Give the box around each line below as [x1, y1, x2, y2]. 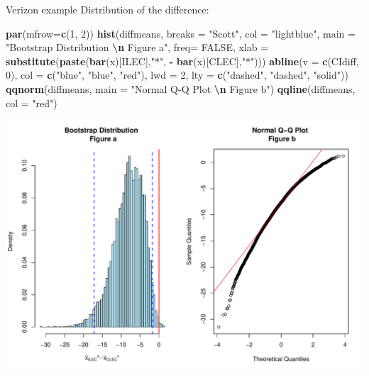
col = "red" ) [6, 95, 57, 110]
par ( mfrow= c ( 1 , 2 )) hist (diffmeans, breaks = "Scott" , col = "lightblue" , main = [6, 26, 356, 40]
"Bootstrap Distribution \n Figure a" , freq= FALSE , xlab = [6, 40, 269, 55]
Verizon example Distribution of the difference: [6, 2, 209, 16]
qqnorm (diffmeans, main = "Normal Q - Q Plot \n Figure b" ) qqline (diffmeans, [6, 81, 356, 96]
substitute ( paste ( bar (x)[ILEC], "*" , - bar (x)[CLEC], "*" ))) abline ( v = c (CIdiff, [6, 53, 359, 68]
